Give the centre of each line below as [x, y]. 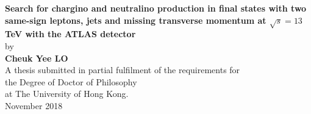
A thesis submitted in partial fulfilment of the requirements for [123, 70]
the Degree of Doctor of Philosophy [71, 81]
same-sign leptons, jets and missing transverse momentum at [136, 20]
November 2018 [34, 105]
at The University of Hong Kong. [67, 94]
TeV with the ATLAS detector [70, 34]
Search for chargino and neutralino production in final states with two [156, 8]
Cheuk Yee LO [37, 58]
